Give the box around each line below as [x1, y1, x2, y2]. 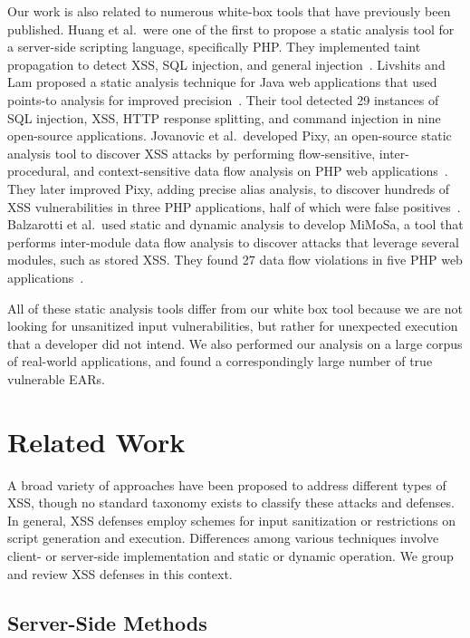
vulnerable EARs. [7, 369, 105, 388]
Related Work [7, 422, 186, 459]
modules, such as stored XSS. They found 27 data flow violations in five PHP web [7, 250, 463, 269]
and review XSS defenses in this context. [7, 564, 233, 583]
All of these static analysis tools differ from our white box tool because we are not [7, 298, 464, 317]
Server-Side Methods [7, 608, 207, 636]
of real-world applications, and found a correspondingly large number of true [7, 352, 433, 371]
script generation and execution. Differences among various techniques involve [7, 528, 439, 547]
